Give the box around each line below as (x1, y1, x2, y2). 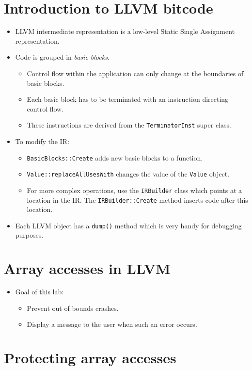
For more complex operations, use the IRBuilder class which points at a (27, 185, 242, 195)
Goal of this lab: (15, 287, 64, 297)
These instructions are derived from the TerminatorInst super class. (27, 120, 231, 130)
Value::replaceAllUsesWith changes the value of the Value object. (27, 169, 230, 179)
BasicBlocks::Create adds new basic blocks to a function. (27, 152, 203, 162)
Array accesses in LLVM (4, 258, 171, 278)
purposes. (15, 230, 44, 240)
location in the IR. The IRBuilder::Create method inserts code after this (27, 194, 248, 205)
